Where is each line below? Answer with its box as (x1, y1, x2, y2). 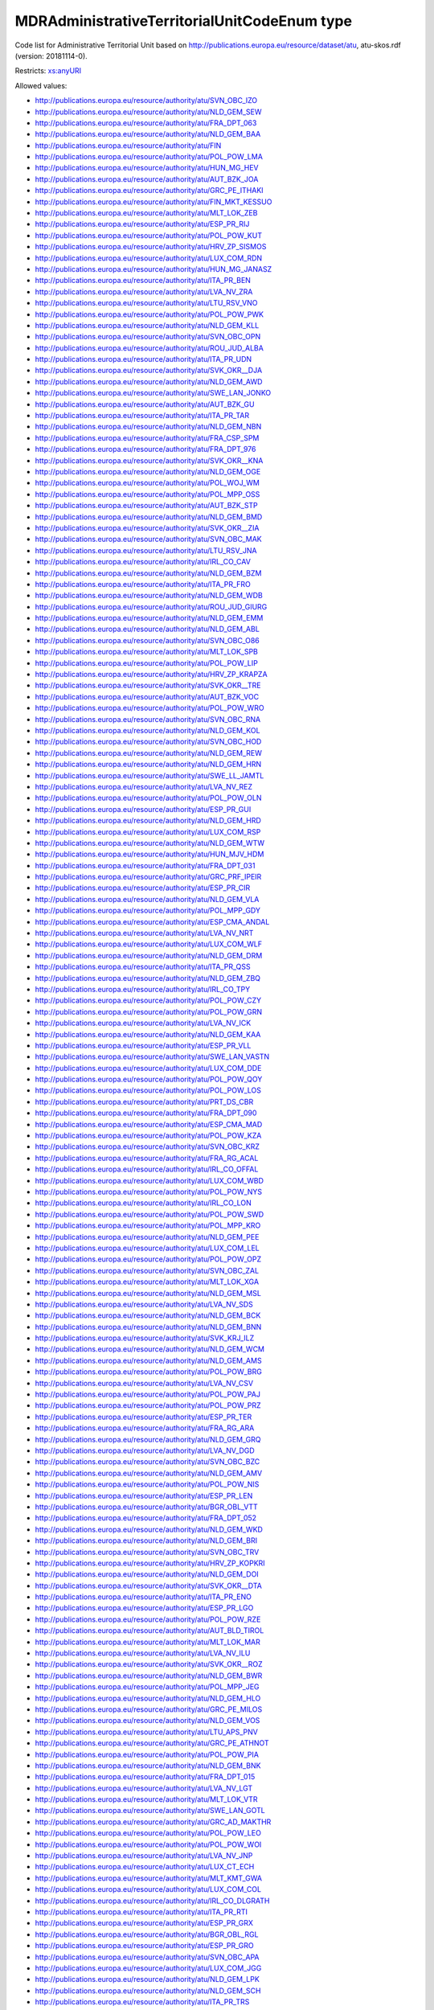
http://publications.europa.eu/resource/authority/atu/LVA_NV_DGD (35, 1446, 255, 1455)
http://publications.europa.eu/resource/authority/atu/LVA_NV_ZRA (35, 286, 253, 297)
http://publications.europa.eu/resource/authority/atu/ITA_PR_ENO (35, 1592, 252, 1602)
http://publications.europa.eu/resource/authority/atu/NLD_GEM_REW (35, 748, 263, 757)
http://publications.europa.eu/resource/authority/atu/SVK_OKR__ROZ (35, 1659, 263, 1669)
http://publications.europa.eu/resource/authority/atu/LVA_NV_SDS (35, 1299, 253, 1309)
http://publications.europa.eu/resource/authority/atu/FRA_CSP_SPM (35, 433, 260, 442)
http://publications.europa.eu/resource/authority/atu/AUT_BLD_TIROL (35, 1626, 264, 1635)
